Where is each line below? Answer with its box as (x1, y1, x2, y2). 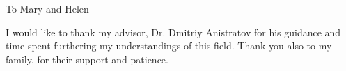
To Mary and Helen (6, 1, 89, 15)
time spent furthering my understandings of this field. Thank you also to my (6, 38, 332, 53)
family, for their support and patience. (6, 52, 168, 66)
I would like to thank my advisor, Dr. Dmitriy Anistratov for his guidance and (6, 24, 341, 39)
